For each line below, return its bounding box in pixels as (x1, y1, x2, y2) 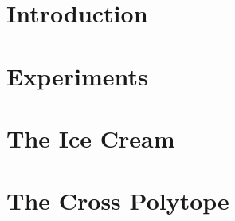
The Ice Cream (6, 121, 175, 154)
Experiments (6, 59, 148, 92)
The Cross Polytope (6, 184, 229, 217)
